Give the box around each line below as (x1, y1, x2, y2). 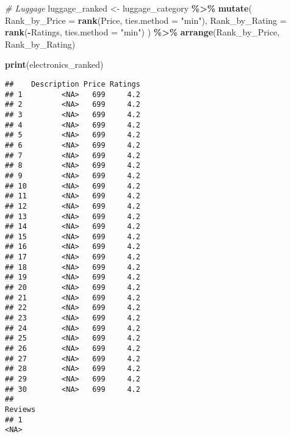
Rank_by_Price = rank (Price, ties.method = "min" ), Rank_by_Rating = (5, 13, 287, 26)
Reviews (5, 405, 36, 414)
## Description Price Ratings (5, 79, 140, 88)
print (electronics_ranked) (5, 58, 104, 71)
